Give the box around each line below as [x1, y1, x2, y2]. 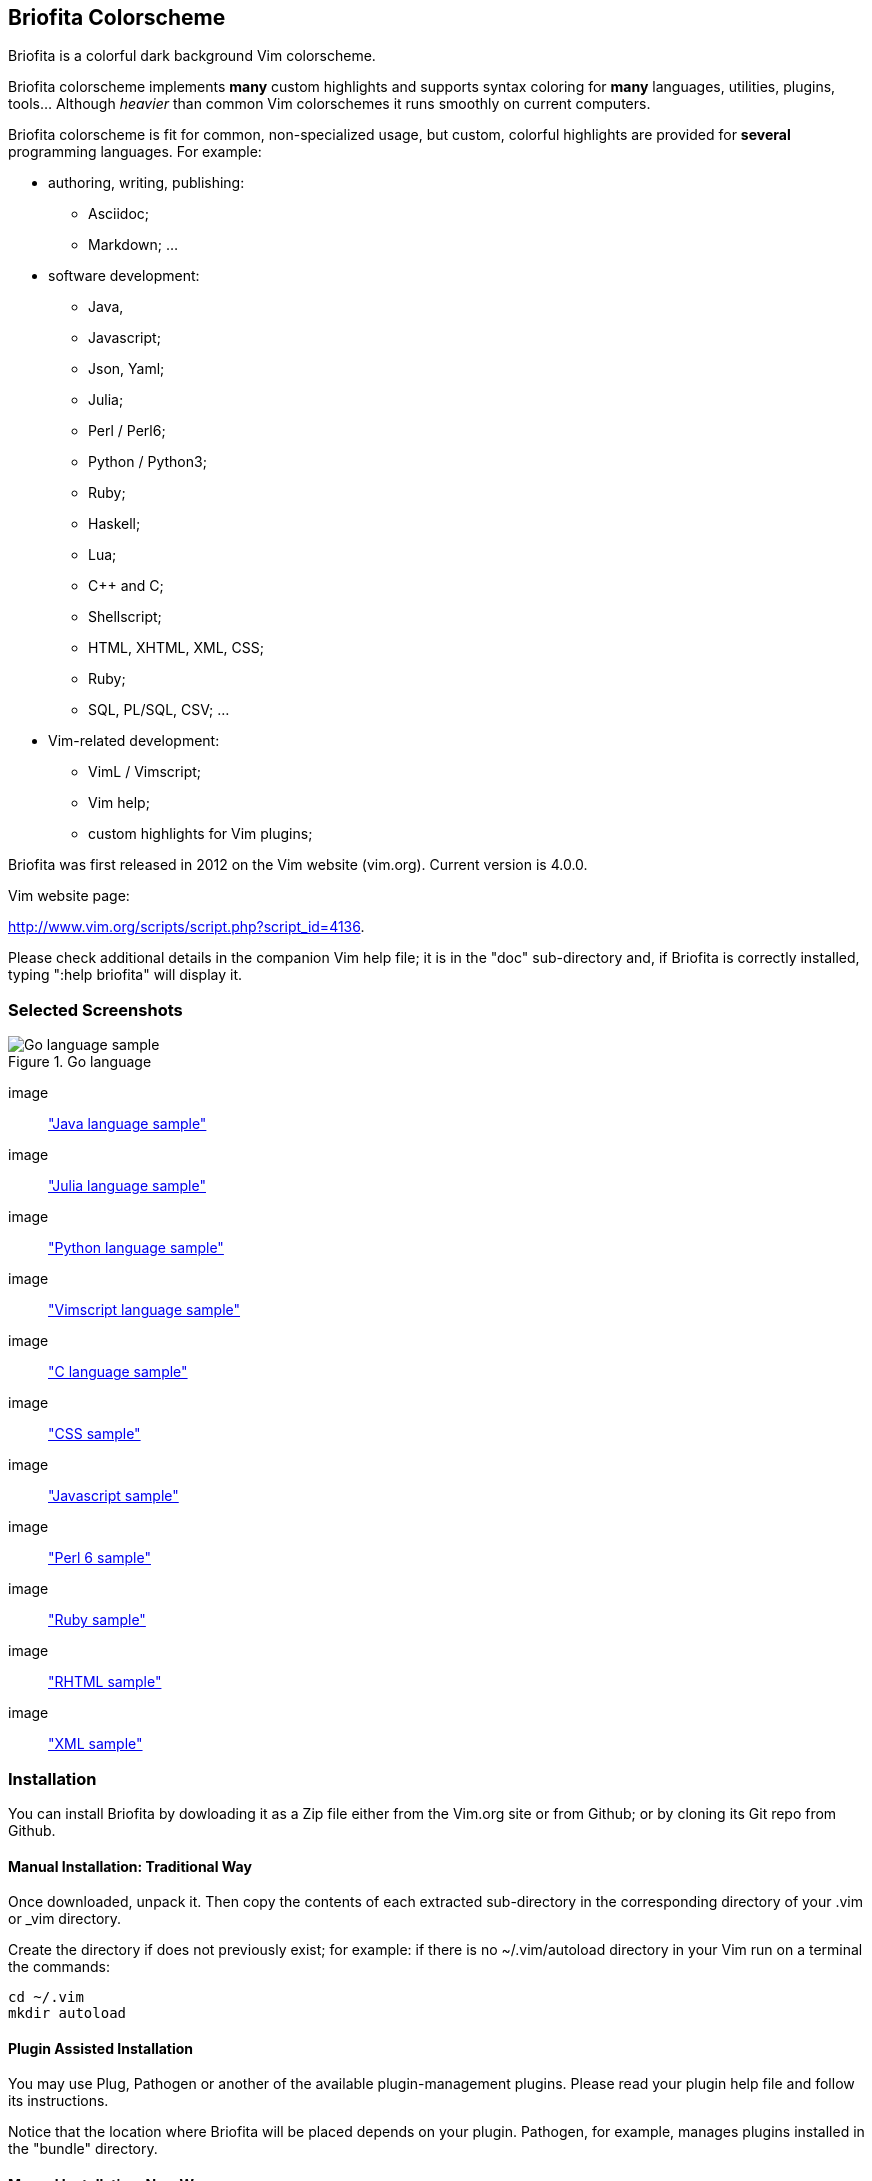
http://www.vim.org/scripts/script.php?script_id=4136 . [8, 918, 365, 936]
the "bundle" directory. [8, 2140, 158, 2158]
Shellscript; [88, 608, 162, 626]
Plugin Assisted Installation [8, 2039, 194, 2057]
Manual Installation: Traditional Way [8, 1857, 252, 1875]
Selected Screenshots [8, 999, 183, 1020]
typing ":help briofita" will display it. [8, 966, 243, 984]
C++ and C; [88, 577, 164, 595]
